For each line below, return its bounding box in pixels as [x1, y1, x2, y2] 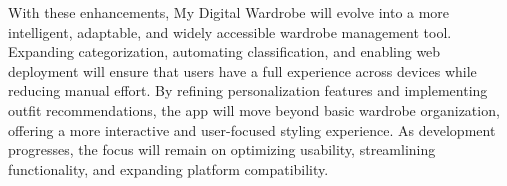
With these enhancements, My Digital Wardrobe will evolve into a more [8, 2, 450, 22]
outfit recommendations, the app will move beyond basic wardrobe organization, [8, 99, 500, 120]
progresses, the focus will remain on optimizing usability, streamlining [8, 139, 436, 160]
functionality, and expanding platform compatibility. [8, 158, 329, 179]
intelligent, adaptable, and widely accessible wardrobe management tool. [8, 21, 452, 42]
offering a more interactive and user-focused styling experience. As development [8, 119, 496, 140]
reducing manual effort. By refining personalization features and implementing [8, 80, 488, 101]
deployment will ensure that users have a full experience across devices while [8, 60, 477, 81]
